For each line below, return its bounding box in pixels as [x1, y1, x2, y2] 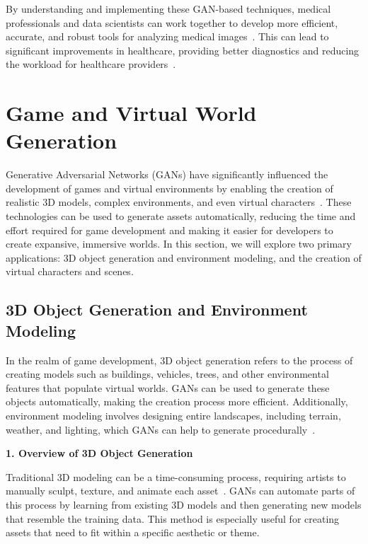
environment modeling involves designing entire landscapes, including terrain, [6, 408, 341, 422]
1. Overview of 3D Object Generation [6, 446, 193, 461]
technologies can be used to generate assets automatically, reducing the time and [6, 209, 356, 224]
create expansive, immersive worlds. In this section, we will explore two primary [6, 236, 352, 251]
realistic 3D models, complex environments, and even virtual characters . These [6, 195, 352, 209]
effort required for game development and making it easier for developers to [6, 222, 333, 237]
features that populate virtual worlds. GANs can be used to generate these [6, 380, 330, 395]
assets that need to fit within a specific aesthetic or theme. [6, 525, 260, 540]
